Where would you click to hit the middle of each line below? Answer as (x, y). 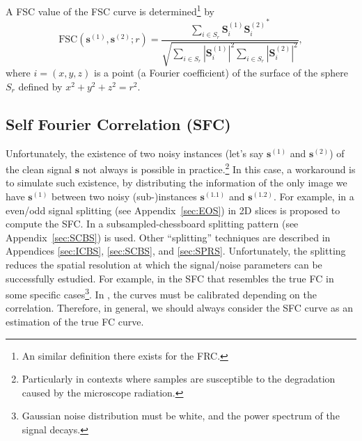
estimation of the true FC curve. (75, 322)
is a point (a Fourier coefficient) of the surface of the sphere (221, 73)
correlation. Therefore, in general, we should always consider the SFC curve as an (179, 308)
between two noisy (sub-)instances (124, 197)
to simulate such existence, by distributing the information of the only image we (176, 183)
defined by (40, 86)
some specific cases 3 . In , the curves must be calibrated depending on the (161, 293)
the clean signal (39, 169)
